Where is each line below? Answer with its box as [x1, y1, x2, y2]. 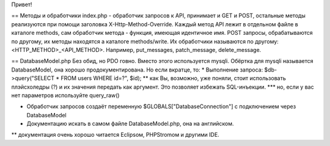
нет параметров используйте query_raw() [11, 92, 120, 99]
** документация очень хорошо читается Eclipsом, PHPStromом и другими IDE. [11, 131, 219, 139]
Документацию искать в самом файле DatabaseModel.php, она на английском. [26, 120, 235, 128]
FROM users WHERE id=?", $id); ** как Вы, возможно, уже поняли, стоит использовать [61, 75, 287, 82]
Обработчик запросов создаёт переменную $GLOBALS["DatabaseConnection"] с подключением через [26, 103, 296, 110]
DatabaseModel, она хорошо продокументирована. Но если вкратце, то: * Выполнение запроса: [11, 66, 263, 73]
